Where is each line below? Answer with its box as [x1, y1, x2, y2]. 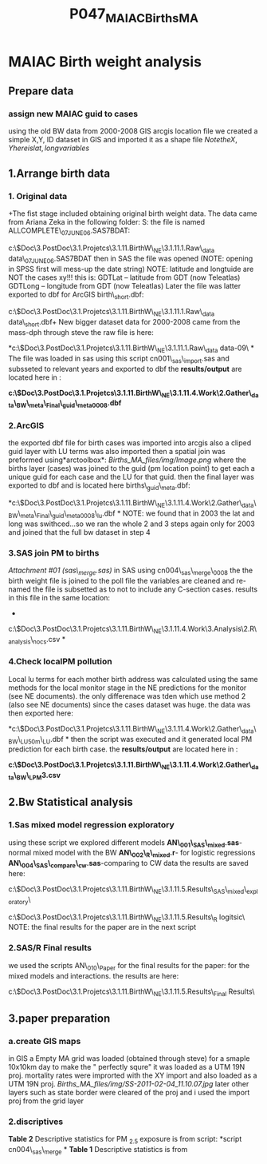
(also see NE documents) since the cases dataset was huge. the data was [8, 700, 251, 709]
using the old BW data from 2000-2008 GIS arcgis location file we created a [8, 126, 258, 136]
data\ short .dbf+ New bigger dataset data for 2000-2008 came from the [8, 317, 241, 329]
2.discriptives [8, 1116, 64, 1127]
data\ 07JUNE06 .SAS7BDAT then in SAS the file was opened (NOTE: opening [8, 253, 253, 265]
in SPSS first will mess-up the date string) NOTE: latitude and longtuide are [8, 264, 254, 273]
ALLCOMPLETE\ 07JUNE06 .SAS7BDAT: [8, 225, 131, 237]
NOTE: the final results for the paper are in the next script [8, 923, 197, 932]
